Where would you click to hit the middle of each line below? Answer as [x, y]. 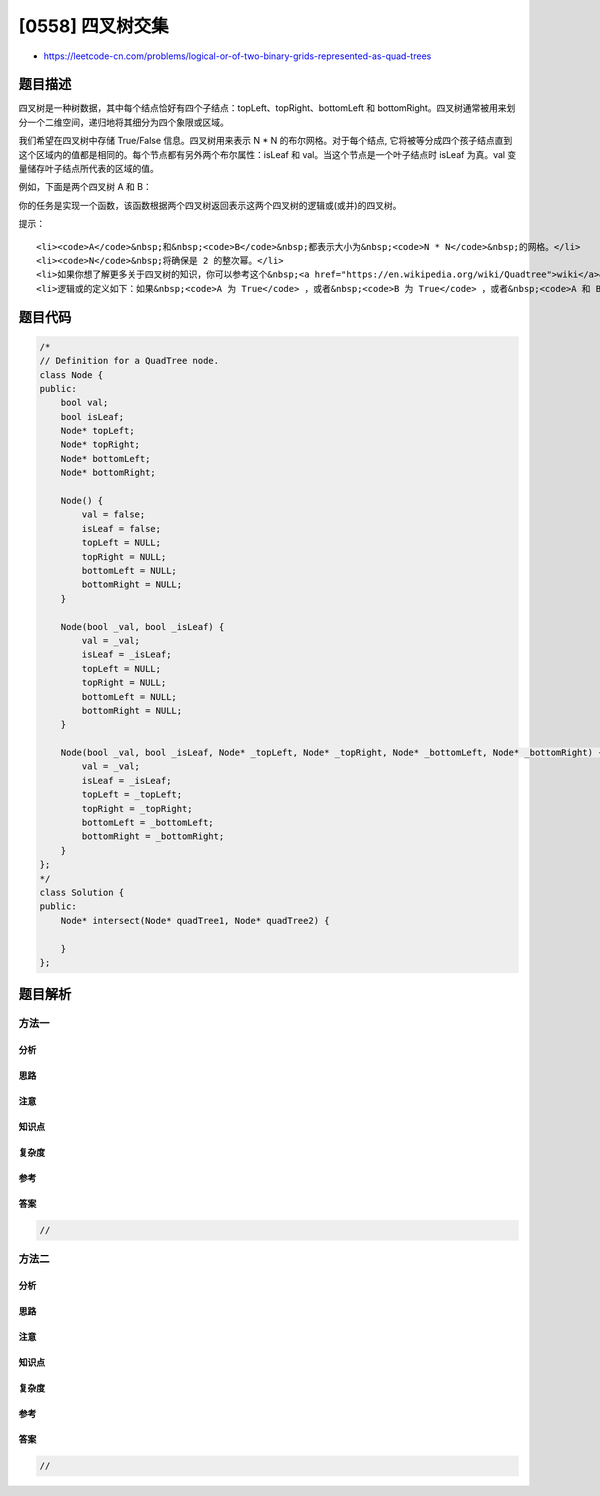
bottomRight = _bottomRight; [153, 836]
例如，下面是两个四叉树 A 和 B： [85, 187]
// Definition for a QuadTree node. [129, 361]
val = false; [113, 514]
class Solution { [82, 892]
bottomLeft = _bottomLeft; [147, 823]
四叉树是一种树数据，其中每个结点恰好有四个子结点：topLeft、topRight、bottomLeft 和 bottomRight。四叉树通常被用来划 [267, 108]
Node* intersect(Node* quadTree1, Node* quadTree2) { [195, 920]
